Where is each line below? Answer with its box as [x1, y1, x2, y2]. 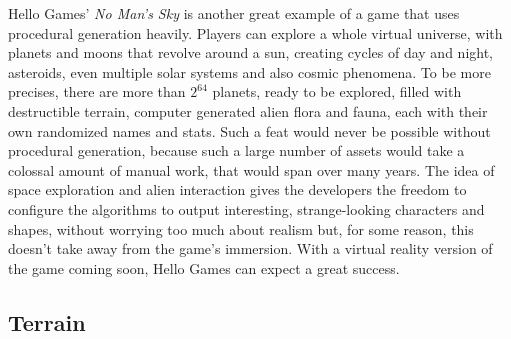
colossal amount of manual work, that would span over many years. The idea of [8, 159, 495, 180]
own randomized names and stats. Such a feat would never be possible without [8, 120, 491, 141]
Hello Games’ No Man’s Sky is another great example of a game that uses [8, 3, 460, 23]
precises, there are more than [8, 81, 186, 102]
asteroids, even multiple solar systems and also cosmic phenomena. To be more [8, 61, 491, 82]
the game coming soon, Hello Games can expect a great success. [8, 257, 400, 278]
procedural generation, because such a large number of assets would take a [8, 140, 465, 161]
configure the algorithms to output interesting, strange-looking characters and [8, 198, 485, 219]
